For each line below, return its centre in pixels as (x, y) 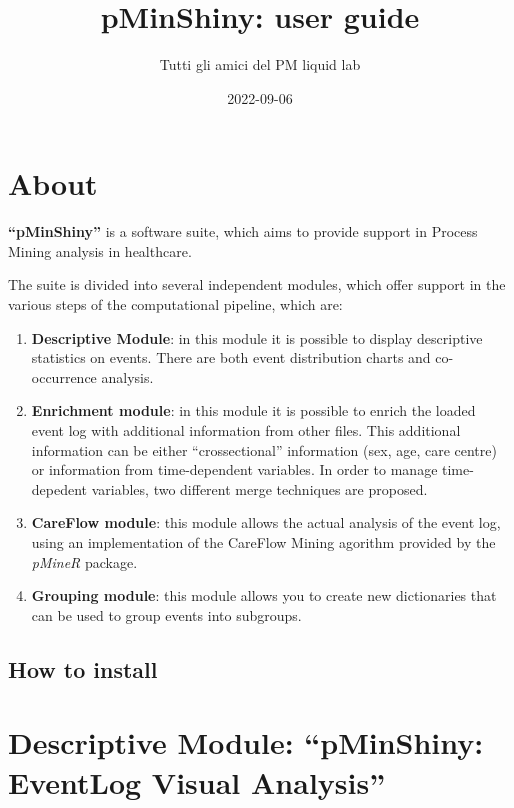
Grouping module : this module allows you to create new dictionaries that (264, 595)
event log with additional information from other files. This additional (246, 430)
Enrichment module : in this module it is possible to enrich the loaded (253, 410)
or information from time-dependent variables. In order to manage (234, 469)
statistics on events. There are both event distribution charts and (231, 357)
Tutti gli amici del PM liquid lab (260, 64)
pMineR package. (84, 561)
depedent (59, 488)
